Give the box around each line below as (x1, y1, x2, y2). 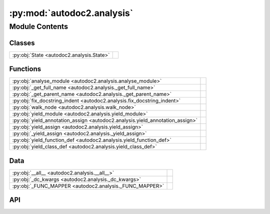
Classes (9, 38, 35, 47)
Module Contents (9, 22, 68, 31)
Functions (9, 65, 41, 73)
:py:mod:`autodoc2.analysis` (9, 7, 133, 18)
